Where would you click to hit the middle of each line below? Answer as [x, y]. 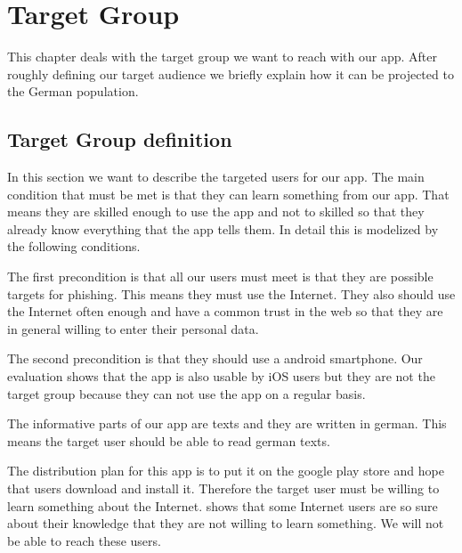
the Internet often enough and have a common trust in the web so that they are [225, 311]
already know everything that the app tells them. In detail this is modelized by [223, 228]
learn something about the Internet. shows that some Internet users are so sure [223, 505]
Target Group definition [120, 139]
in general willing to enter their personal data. [133, 328]
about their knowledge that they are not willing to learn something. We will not [226, 523]
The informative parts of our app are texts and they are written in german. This [227, 423]
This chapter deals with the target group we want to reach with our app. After [222, 57]
